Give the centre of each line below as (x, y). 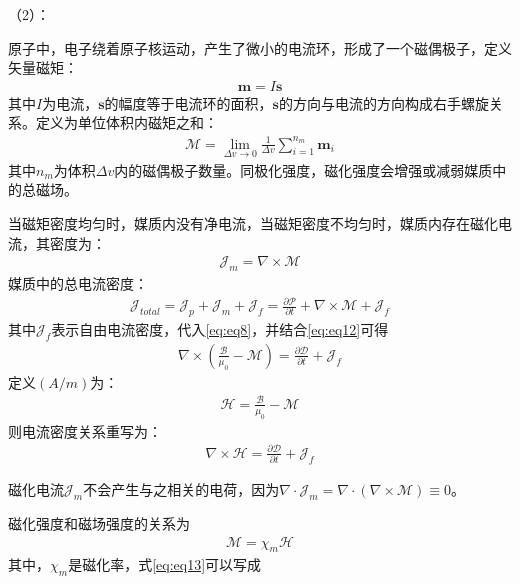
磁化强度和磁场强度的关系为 (99, 522)
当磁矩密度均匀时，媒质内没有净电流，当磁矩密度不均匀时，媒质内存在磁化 (253, 222)
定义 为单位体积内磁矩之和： (126, 122)
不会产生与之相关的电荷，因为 (181, 489)
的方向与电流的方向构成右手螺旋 (383, 102)
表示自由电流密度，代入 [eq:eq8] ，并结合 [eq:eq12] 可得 (220, 328)
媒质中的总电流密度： (78, 282)
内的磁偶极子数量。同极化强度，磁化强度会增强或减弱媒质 (303, 169)
